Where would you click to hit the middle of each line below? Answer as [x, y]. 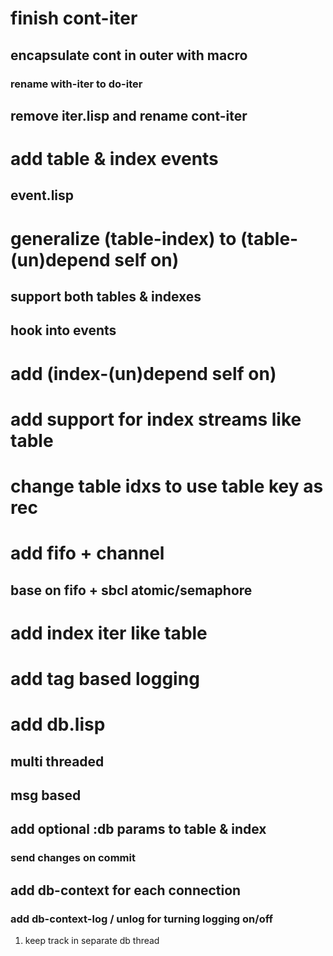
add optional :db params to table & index [138, 829]
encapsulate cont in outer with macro [129, 55]
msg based [46, 795]
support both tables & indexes [106, 297]
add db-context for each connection [126, 890]
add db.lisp [58, 724]
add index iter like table [109, 633]
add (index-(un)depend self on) [143, 373]
